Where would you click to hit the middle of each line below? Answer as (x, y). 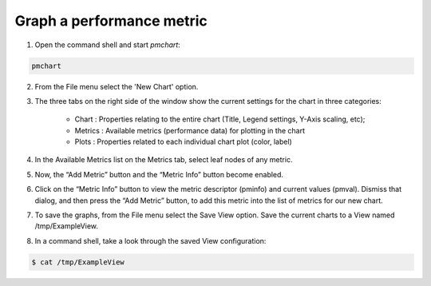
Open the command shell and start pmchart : (108, 45)
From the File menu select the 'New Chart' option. (117, 86)
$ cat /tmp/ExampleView (78, 262)
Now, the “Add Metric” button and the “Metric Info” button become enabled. (159, 174)
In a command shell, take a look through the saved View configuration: (150, 240)
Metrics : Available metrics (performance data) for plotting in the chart (190, 130)
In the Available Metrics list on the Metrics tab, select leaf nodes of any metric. (164, 160)
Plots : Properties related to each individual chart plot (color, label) (184, 142)
